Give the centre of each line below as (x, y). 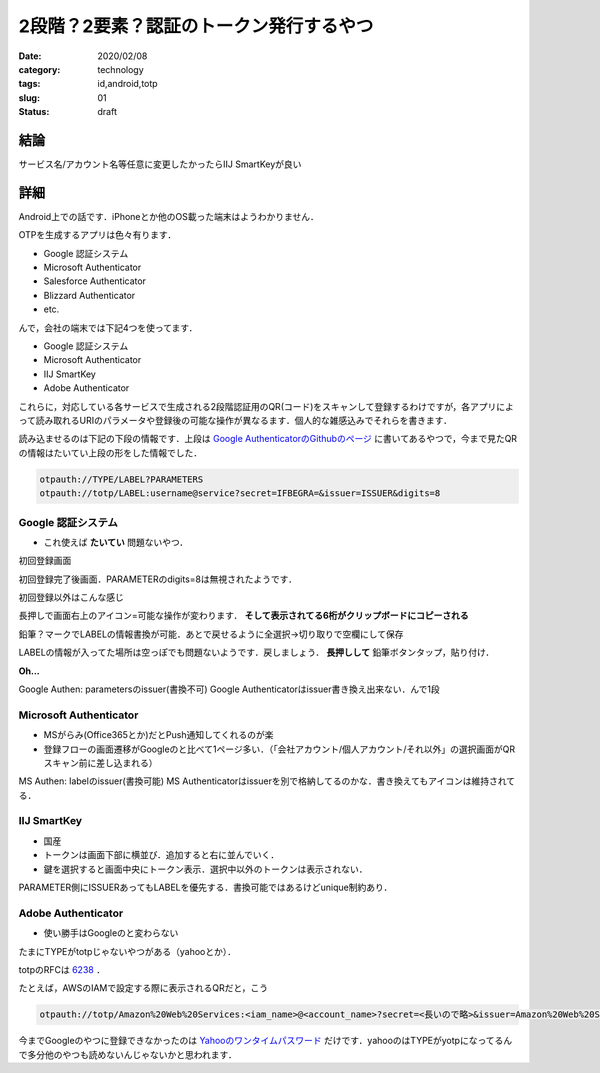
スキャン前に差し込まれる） (100, 762)
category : (39, 69)
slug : (29, 97)
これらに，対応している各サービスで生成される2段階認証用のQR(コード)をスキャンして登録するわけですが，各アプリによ (266, 406)
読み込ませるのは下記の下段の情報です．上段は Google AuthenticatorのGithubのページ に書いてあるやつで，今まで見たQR (268, 439)
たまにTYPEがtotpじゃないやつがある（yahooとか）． (127, 951)
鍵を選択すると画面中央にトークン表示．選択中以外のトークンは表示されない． (205, 869)
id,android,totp (128, 84)
